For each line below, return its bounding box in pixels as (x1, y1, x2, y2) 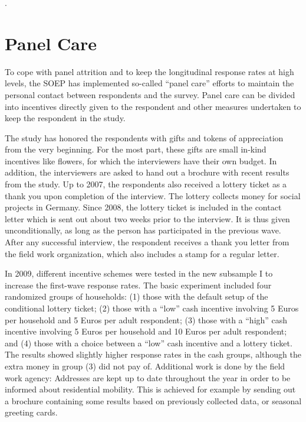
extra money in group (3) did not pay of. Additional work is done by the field (5, 359, 285, 372)
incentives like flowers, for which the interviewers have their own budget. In (5, 154, 277, 167)
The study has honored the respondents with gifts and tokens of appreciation (5, 131, 284, 144)
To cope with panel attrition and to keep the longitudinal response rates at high (5, 65, 294, 77)
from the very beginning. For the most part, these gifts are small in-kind (5, 143, 266, 155)
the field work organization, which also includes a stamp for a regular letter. (5, 247, 279, 259)
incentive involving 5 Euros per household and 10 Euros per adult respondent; (5, 325, 287, 337)
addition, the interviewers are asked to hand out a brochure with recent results (5, 166, 289, 178)
